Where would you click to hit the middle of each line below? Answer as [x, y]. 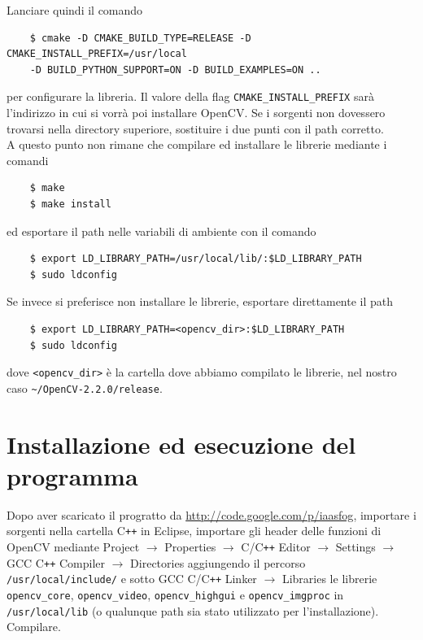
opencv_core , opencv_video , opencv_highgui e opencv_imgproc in [175, 594]
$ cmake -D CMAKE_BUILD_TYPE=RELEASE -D [140, 38]
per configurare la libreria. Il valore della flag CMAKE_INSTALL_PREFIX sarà [190, 96]
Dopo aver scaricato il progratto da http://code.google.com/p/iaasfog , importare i [211, 514]
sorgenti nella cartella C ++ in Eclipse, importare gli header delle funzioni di [194, 531]
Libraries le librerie [329, 579]
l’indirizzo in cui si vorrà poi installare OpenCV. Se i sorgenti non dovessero [196, 113]
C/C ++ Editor [276, 547]
